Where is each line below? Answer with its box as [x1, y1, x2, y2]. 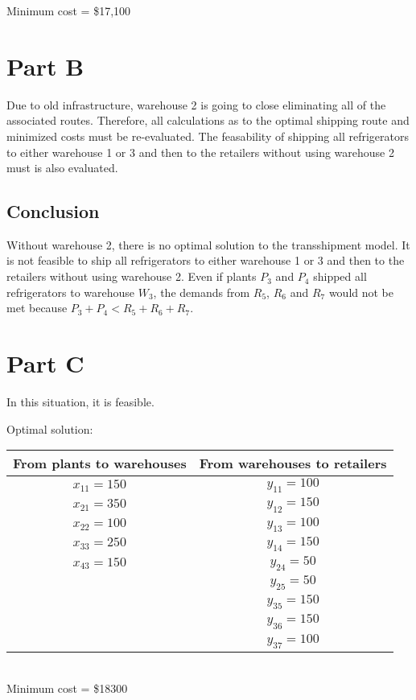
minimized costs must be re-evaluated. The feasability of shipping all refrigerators [6, 127, 409, 144]
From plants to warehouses [13, 454, 187, 473]
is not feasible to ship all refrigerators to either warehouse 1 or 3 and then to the [6, 252, 405, 269]
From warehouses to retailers [199, 454, 387, 473]
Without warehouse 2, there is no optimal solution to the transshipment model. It [6, 236, 410, 253]
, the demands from [153, 283, 250, 300]
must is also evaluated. [6, 159, 118, 176]
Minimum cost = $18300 [6, 680, 128, 697]
